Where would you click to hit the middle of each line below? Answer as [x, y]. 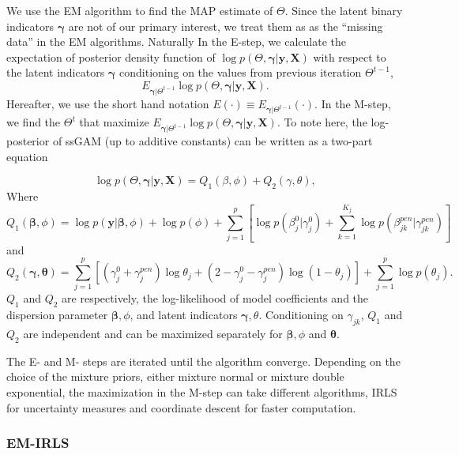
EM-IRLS [38, 443]
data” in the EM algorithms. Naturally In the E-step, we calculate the [176, 41]
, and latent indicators [184, 315]
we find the [34, 122]
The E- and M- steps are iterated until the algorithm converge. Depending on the [203, 361]
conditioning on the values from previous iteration [241, 72]
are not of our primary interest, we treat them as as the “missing [226, 26]
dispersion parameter [57, 315]
